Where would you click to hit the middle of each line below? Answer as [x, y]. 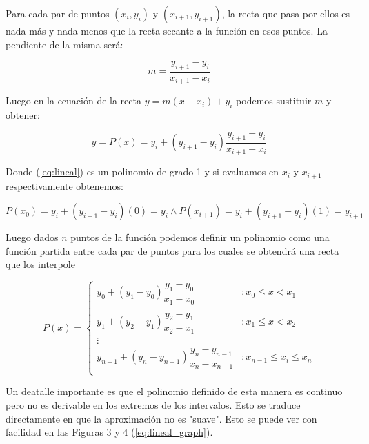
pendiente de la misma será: [64, 44]
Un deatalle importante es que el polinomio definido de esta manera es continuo [174, 391]
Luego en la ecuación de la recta [73, 100]
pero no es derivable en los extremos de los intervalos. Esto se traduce [153, 405]
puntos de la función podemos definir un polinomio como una [200, 237]
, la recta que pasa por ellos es [286, 13]
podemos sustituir [274, 100]
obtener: [23, 115]
